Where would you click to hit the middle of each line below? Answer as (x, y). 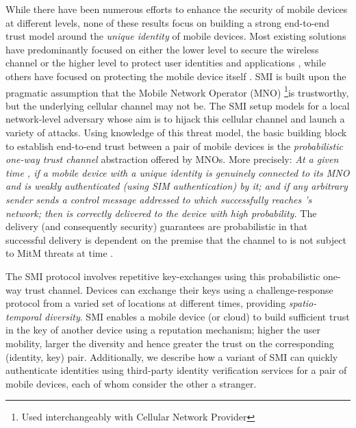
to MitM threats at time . (60, 253)
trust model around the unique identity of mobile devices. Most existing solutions (176, 36)
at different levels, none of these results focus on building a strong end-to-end (168, 22)
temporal (24, 316)
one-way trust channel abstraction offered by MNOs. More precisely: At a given (172, 159)
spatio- (303, 303)
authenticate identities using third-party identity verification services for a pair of (176, 370)
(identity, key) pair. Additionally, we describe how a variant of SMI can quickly (172, 356)
